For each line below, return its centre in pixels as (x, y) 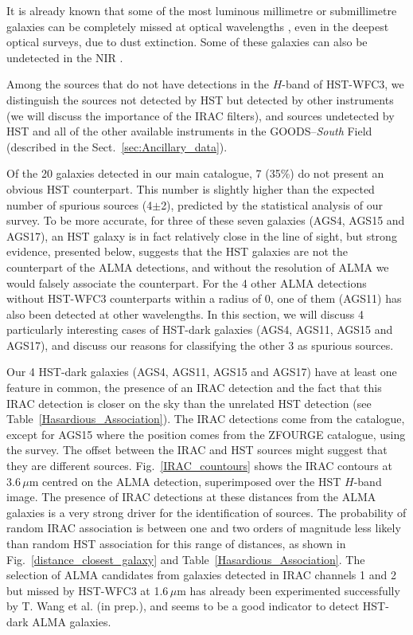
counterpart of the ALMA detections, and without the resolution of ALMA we (198, 267)
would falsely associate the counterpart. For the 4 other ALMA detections (187, 282)
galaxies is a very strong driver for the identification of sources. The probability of (206, 512)
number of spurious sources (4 (80, 204)
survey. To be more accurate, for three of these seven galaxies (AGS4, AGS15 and (206, 220)
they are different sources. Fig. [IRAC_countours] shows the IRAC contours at (199, 466)
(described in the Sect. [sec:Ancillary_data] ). (117, 146)
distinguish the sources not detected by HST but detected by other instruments (200, 99)
